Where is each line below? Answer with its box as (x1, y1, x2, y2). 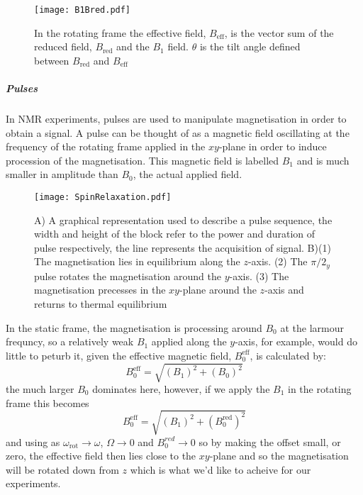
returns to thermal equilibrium (34, 296, 167, 311)
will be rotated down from (6, 462, 119, 477)
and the (116, 39, 150, 54)
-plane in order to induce (218, 139, 327, 154)
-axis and (264, 282, 304, 297)
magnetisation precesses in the (34, 282, 166, 297)
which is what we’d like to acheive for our (130, 462, 311, 477)
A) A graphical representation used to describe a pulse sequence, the (34, 212, 333, 227)
